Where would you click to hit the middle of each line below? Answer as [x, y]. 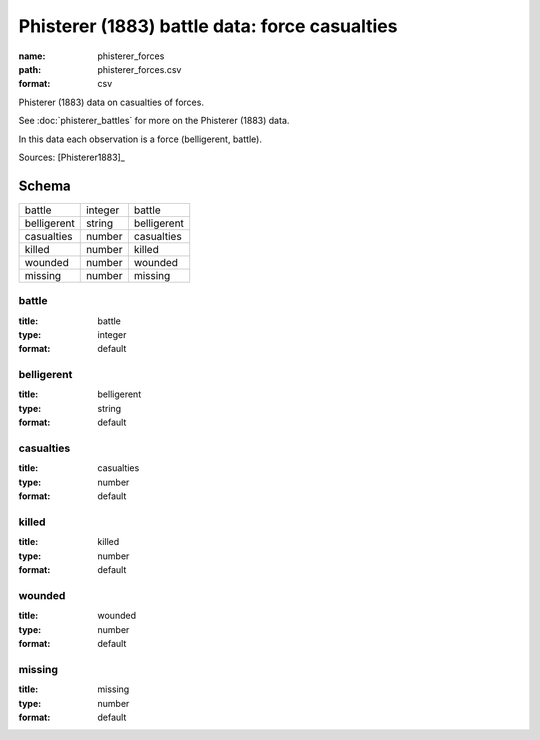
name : [32, 56]
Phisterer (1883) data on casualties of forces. [111, 102]
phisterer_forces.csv [139, 69]
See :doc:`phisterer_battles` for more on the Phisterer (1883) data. [154, 121]
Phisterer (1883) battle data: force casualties [208, 26]
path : [30, 69]
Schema [45, 185]
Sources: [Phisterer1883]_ [71, 157]
